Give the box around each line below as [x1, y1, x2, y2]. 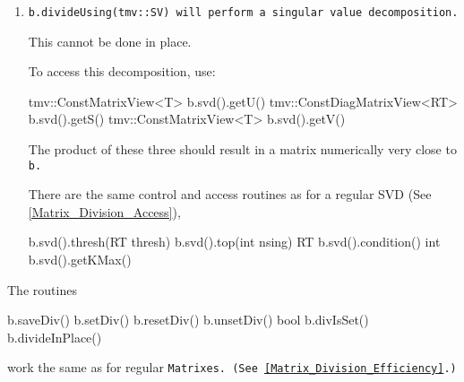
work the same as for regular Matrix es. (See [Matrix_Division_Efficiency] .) [7, 358, 457, 377]
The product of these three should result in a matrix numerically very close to [28, 140, 457, 159]
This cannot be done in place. [28, 31, 192, 50]
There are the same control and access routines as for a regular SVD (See [28, 185, 432, 204]
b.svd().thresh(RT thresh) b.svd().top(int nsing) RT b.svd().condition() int [28, 232, 441, 251]
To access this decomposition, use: [28, 62, 216, 81]
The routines [7, 280, 77, 299]
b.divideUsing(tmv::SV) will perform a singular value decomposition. [28, 6, 459, 19]
